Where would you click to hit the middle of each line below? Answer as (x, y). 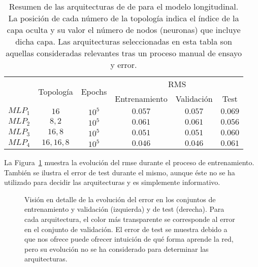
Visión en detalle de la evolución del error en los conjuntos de (120, 199)
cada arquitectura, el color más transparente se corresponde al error (130, 219)
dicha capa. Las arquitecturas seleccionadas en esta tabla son (124, 41)
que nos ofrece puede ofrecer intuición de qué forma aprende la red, (129, 239)
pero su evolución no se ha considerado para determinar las (117, 249)
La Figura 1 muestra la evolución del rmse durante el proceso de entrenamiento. (129, 162)
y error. (124, 65)
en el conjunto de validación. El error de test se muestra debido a (126, 229)
